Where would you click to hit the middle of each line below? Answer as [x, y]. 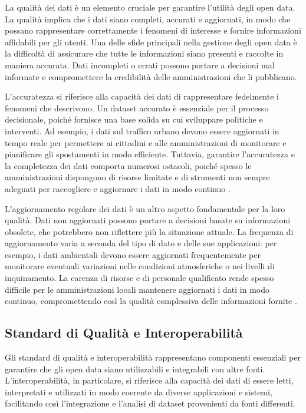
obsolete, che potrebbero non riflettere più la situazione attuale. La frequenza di [149, 231]
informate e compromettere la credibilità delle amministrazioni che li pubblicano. [151, 76]
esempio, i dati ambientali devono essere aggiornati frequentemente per [133, 254]
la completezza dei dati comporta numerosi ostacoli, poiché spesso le [128, 165]
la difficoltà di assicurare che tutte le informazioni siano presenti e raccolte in [144, 53]
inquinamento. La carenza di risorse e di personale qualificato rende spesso [139, 278]
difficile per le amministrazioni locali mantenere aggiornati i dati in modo [137, 289]
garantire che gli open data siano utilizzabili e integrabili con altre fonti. [135, 369]
